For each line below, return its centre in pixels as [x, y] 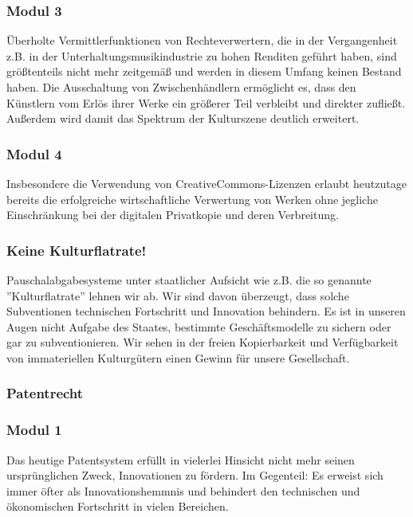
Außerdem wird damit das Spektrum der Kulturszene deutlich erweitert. [183, 118]
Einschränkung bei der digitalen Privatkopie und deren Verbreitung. [173, 215]
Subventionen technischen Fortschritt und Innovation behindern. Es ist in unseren [206, 311]
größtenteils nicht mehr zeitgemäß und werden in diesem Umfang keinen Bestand [204, 71]
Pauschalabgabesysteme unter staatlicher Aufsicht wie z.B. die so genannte [189, 280]
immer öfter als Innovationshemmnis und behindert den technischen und [183, 490]
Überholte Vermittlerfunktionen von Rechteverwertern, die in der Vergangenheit [202, 40]
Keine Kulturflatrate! [77, 250]
